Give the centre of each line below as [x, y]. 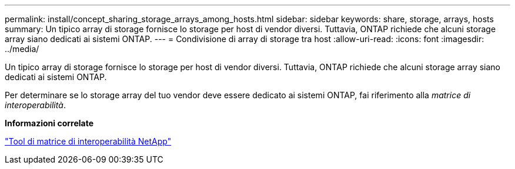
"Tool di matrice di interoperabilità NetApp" [88, 141]
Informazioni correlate [49, 123]
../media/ [22, 49]
